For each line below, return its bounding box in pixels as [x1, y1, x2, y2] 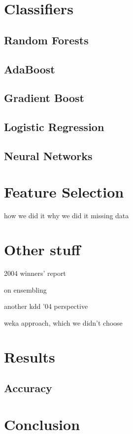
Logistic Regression [4, 119, 104, 134]
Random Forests [4, 32, 89, 47]
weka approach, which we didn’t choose [4, 317, 123, 328]
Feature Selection [4, 182, 124, 202]
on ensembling [4, 284, 47, 295]
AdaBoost [4, 61, 55, 76]
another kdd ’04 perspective [4, 301, 88, 311]
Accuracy [4, 380, 52, 396]
